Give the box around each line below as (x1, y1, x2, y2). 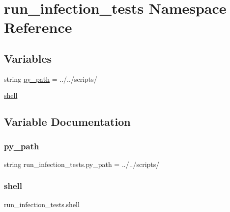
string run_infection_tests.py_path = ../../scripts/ (4, 159, 160, 169)
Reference (4, 17, 72, 37)
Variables (4, 50, 52, 66)
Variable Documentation (4, 114, 131, 129)
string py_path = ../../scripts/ (4, 73, 97, 84)
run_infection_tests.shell (4, 199, 80, 209)
